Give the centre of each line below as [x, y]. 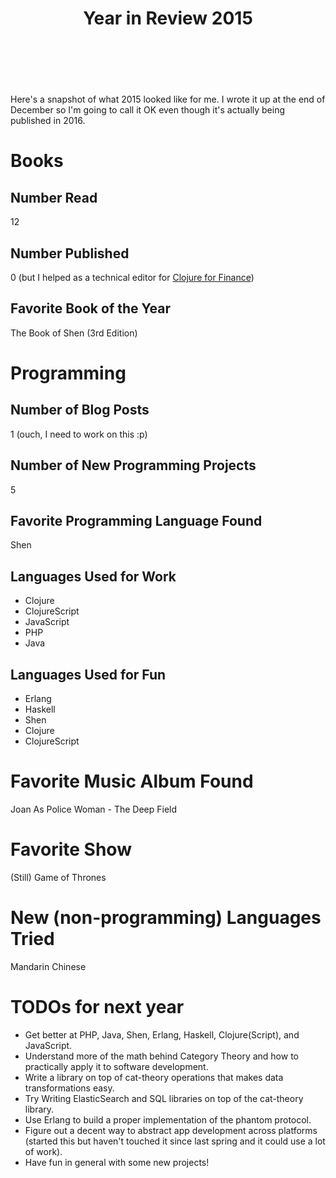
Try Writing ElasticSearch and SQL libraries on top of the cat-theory [164, 1098]
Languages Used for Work [93, 576]
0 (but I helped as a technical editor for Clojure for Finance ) [132, 277]
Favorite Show [71, 849]
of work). [43, 1151]
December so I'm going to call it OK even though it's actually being [148, 110]
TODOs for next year [97, 1007]
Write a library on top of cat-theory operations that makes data [154, 1077]
